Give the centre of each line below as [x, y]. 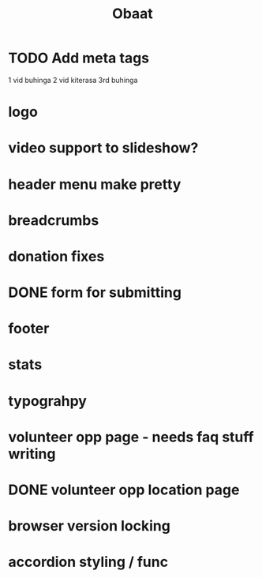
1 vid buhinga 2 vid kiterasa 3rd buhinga [73, 80]
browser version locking [90, 526]
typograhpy [47, 401]
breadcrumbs [54, 220]
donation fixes [56, 256]
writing [32, 454]
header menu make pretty [95, 184]
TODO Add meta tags [79, 58]
